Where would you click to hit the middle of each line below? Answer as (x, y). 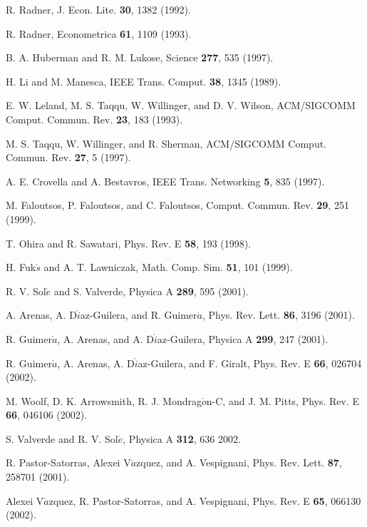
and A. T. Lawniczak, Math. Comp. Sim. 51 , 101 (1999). (168, 267)
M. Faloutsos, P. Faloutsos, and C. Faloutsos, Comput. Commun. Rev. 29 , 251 (177, 205)
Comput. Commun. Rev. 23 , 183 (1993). (94, 119)
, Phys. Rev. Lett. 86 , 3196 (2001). (278, 315)
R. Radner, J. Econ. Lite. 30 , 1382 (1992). (98, 9)
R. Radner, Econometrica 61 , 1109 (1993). (99, 33)
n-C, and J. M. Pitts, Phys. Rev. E (283, 400)
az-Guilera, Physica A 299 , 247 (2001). (243, 338)
